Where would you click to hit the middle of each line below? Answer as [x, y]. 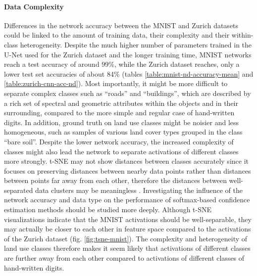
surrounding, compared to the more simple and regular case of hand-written [119, 113]
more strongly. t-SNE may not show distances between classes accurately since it [126, 161]
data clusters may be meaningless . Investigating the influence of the [139, 190]
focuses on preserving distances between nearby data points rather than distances [128, 170]
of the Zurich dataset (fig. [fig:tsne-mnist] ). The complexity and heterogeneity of [126, 238]
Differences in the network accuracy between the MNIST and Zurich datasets [121, 25]
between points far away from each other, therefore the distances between [115, 180]
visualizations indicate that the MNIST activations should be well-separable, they [128, 219]
